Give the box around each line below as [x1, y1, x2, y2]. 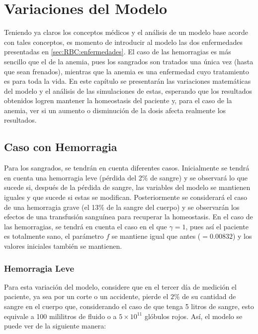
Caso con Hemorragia [4, 139, 117, 155]
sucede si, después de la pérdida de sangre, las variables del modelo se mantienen [4, 182, 251, 192]
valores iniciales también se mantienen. [4, 241, 122, 251]
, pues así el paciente [185, 221, 249, 231]
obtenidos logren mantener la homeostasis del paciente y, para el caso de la [4, 95, 232, 106]
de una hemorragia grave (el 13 [4, 201, 99, 212]
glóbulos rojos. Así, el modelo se [144, 311, 243, 321]
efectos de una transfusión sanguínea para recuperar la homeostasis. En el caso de [4, 211, 253, 222]
